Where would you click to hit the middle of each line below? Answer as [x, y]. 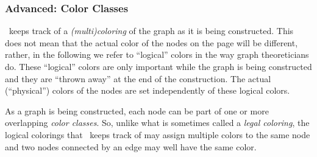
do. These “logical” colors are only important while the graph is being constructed [158, 66]
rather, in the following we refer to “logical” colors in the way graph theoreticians [157, 54]
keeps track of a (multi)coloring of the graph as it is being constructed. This [151, 31]
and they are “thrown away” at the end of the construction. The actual [138, 78]
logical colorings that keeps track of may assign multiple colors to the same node [158, 134]
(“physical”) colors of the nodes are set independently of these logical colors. [148, 90]
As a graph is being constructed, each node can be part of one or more [137, 110]
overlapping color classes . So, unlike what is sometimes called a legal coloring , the [157, 123]
